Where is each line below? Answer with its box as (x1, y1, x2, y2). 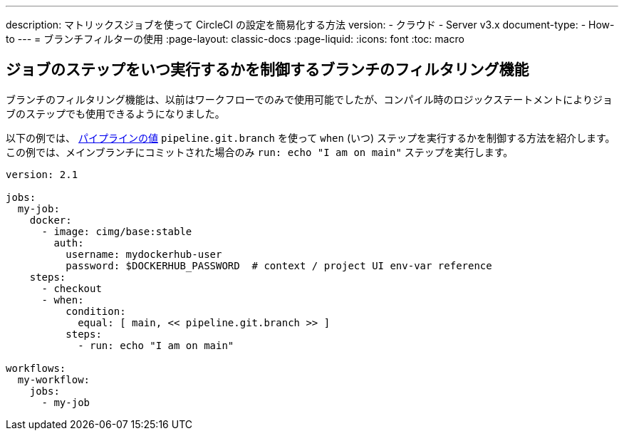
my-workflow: (17, 373, 90, 385)
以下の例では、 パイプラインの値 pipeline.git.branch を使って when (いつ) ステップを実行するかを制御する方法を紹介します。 (6, 131, 615, 144)
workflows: (6, 362, 66, 374)
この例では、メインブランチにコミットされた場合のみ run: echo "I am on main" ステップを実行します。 (6, 145, 514, 158)
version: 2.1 (6, 168, 78, 180)
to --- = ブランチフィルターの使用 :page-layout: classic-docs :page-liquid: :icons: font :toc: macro (6, 33, 464, 45)
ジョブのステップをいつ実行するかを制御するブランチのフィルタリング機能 (6, 61, 529, 79)
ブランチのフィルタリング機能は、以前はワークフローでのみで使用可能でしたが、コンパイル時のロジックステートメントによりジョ (6, 93, 613, 105)
